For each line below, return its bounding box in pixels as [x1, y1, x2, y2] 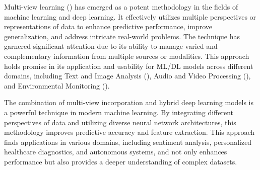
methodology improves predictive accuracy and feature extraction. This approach [4, 127, 255, 137]
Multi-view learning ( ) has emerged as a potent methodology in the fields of [4, 2, 238, 12]
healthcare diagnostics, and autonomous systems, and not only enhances [4, 146, 227, 157]
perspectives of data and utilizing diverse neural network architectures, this [4, 117, 236, 127]
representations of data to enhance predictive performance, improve [4, 21, 212, 32]
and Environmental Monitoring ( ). [4, 80, 110, 91]
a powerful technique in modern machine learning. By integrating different [4, 107, 234, 117]
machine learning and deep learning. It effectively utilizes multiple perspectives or [4, 11, 256, 22]
